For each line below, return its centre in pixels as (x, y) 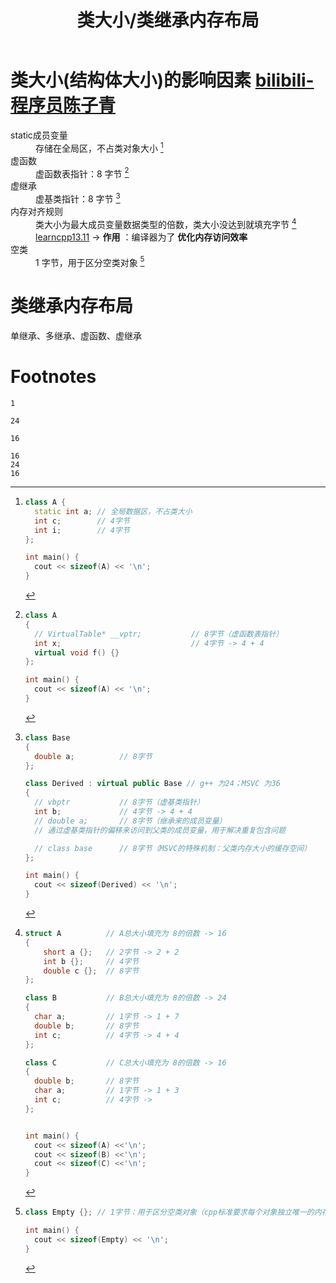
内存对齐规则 (36, 211)
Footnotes (53, 377)
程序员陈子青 (63, 105)
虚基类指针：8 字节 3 (78, 198)
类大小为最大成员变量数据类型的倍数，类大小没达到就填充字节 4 (166, 223)
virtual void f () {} (77, 652)
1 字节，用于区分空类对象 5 (90, 261)
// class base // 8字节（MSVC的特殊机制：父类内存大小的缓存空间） (173, 848)
